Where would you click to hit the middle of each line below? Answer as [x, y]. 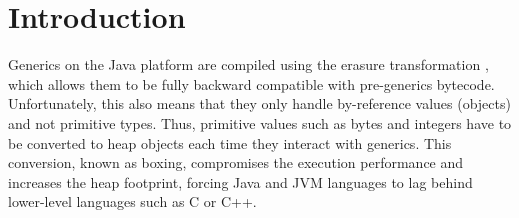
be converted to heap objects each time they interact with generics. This [230, 142]
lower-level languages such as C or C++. [132, 201]
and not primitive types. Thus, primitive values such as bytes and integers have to [260, 122]
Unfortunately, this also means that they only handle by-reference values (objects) [259, 103]
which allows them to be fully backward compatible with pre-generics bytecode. [251, 83]
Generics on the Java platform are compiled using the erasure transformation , [248, 64]
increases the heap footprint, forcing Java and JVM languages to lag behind [240, 181]
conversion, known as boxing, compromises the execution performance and [236, 162]
